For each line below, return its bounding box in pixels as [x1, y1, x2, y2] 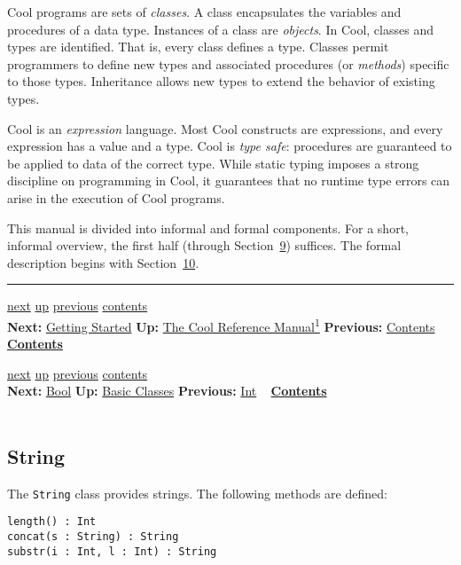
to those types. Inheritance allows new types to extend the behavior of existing [7, 72, 435, 90]
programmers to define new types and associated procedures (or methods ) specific [7, 54, 449, 73]
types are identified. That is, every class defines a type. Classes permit [7, 37, 389, 56]
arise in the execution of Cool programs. [7, 188, 225, 207]
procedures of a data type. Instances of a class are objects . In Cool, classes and [7, 20, 434, 38]
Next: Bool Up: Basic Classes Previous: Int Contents [7, 381, 327, 400]
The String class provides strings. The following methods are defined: [7, 483, 387, 502]
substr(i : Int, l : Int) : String [7, 545, 217, 558]
